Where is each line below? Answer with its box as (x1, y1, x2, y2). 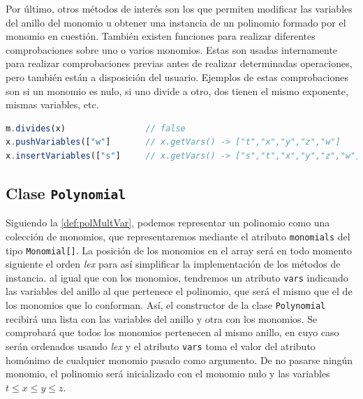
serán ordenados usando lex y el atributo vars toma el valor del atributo (6, 338, 316, 353)
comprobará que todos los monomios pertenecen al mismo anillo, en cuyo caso (6, 325, 339, 340)
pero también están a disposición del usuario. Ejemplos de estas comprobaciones (6, 69, 348, 84)
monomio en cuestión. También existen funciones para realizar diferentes (6, 29, 316, 43)
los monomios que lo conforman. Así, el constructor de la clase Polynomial (6, 298, 326, 312)
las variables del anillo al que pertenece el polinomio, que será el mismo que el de (6, 284, 353, 298)
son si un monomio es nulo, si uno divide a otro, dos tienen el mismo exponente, (6, 83, 348, 98)
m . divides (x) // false (6, 123, 186, 133)
